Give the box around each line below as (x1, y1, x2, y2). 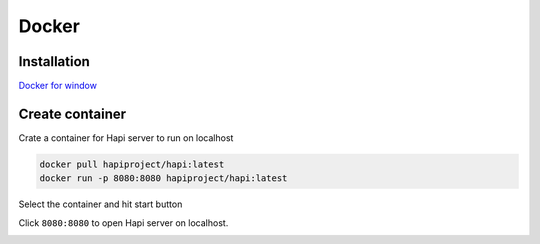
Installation (18, 53, 90, 70)
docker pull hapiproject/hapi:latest (39, 158, 225, 170)
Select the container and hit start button (18, 198, 183, 210)
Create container (18, 105, 127, 122)
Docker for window (18, 80, 97, 92)
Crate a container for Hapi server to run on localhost (18, 131, 234, 144)
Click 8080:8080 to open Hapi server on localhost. (18, 216, 229, 229)
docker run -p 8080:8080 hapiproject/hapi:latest (39, 173, 288, 184)
